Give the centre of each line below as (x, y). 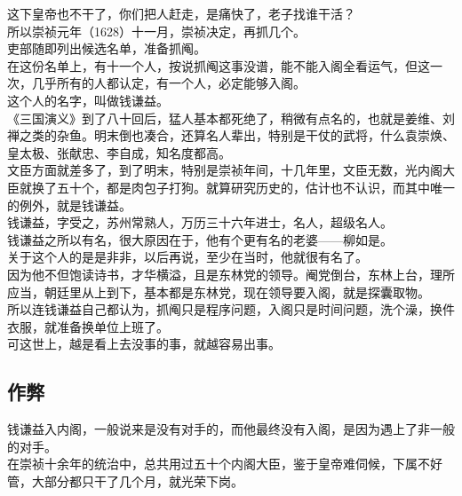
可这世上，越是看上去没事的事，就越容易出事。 (144, 344)
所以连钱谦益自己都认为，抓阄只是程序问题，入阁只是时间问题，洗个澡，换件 (231, 309)
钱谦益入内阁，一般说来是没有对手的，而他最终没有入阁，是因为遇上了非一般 (231, 429)
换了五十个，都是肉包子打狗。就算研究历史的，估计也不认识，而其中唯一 (243, 187)
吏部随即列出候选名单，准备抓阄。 (107, 48)
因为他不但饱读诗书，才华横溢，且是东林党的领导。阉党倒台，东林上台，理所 (231, 274)
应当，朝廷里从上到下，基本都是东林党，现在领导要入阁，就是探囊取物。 (219, 291)
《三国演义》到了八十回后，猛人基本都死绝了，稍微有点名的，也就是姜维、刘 (231, 118)
